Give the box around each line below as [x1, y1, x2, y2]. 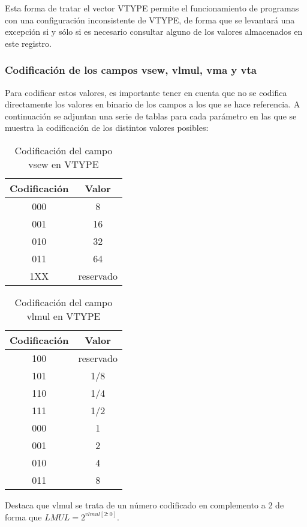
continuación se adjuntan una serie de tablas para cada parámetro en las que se [5, 109, 297, 122]
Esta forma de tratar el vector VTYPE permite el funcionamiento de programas [5, 2, 299, 14]
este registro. [5, 37, 52, 49]
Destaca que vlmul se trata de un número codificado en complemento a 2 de [5, 498, 284, 511]
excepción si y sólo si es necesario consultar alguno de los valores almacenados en [5, 25, 303, 38]
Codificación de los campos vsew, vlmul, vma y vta [5, 62, 257, 77]
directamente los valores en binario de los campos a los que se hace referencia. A [5, 98, 300, 110]
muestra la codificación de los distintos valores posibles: [5, 121, 209, 134]
